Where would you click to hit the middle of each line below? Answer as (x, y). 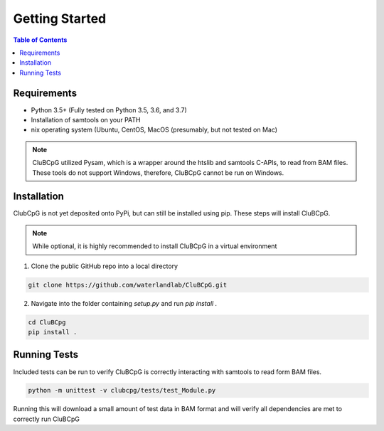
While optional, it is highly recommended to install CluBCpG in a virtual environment (155, 246)
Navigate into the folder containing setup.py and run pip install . (124, 303)
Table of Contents (40, 40)
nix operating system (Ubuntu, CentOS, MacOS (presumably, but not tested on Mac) (154, 130)
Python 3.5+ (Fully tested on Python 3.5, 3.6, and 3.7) (109, 110)
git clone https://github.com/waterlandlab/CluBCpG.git (128, 285)
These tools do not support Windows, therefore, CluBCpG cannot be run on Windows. (158, 172)
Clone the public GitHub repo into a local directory (104, 266)
